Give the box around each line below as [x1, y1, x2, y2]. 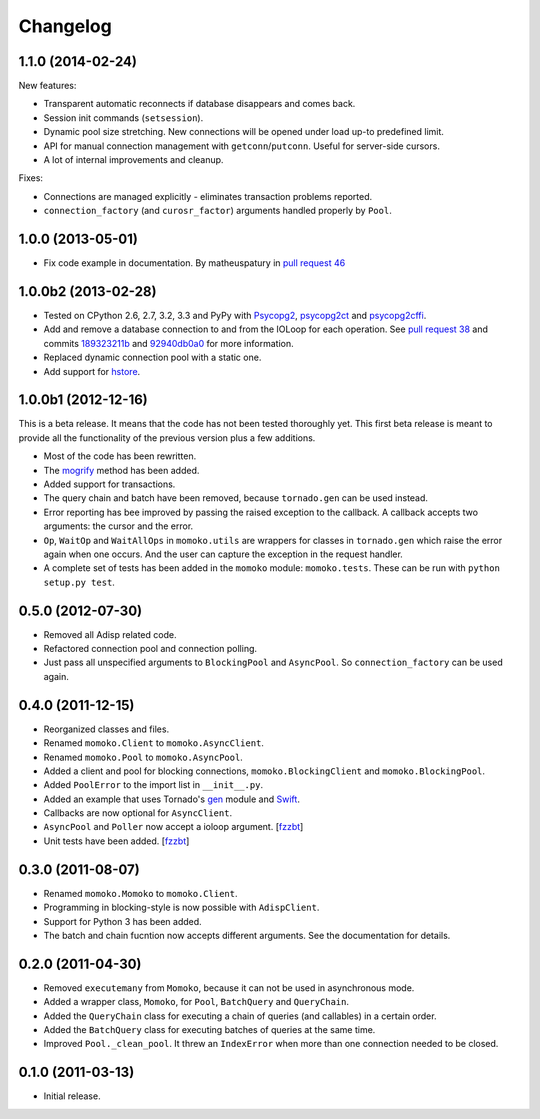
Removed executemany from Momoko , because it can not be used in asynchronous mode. [43, 981, 415, 994]
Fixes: [18, 172, 44, 184]
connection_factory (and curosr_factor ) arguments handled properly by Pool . [43, 205, 392, 217]
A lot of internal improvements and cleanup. [43, 154, 224, 166]
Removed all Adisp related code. [43, 628, 177, 640]
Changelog [18, 15, 112, 37]
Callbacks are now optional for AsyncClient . [43, 807, 233, 819]
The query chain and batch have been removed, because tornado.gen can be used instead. [43, 492, 429, 504]
